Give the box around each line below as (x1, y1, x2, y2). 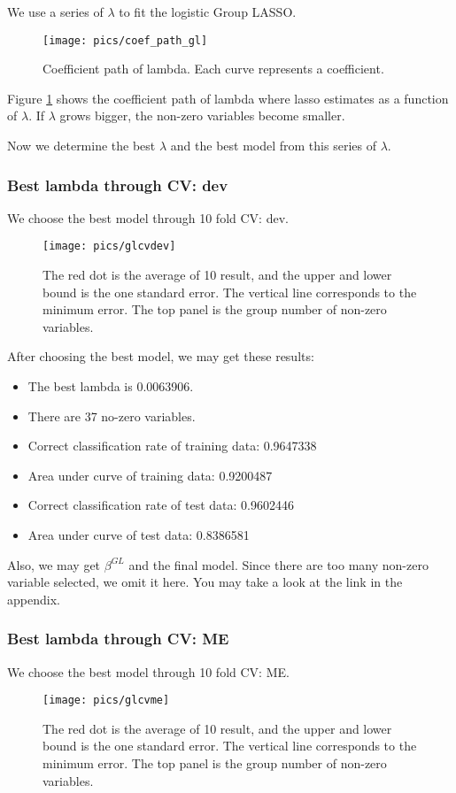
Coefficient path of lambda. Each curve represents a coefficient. (43, 59, 384, 78)
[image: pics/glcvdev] (43, 240, 176, 253)
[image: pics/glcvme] (43, 694, 170, 707)
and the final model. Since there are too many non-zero (128, 555, 429, 574)
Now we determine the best (7, 136, 156, 155)
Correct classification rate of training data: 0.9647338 (27, 436, 317, 455)
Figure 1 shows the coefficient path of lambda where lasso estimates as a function (7, 89, 449, 107)
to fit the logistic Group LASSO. (119, 3, 297, 20)
